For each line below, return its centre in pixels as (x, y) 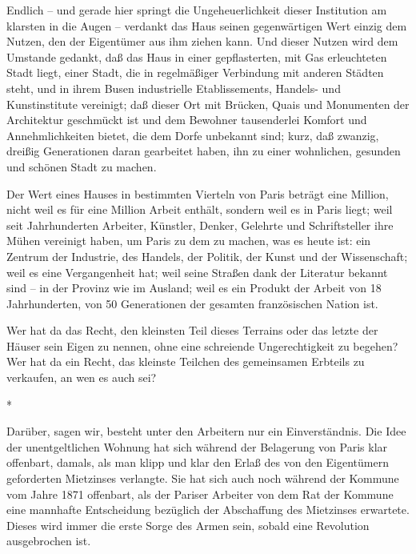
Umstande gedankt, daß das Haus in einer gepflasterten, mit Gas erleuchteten (197, 56)
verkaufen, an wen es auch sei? (82, 377)
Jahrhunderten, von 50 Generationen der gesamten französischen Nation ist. (192, 303)
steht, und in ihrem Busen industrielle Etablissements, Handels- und (174, 88)
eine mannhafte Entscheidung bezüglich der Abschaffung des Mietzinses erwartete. (208, 510)
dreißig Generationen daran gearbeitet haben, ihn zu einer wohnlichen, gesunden (204, 151)
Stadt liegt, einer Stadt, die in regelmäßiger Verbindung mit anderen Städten (195, 72)
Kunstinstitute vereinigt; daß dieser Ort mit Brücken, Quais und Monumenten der (208, 104)
